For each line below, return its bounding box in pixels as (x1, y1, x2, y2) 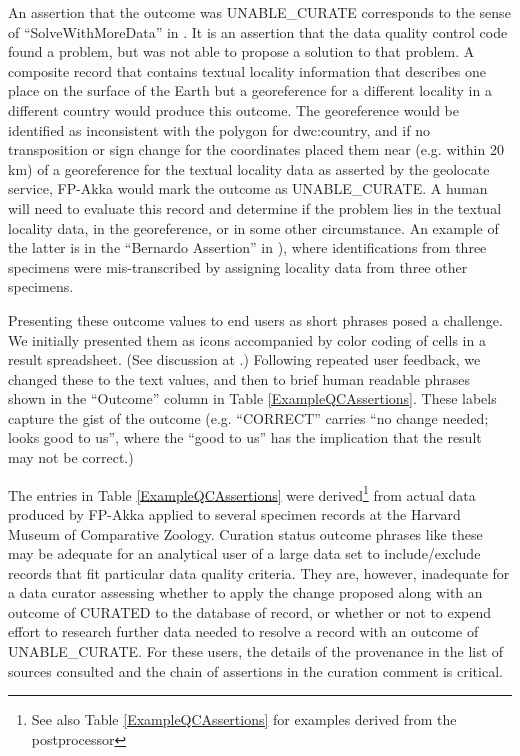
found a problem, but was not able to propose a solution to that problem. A (8, 41, 475, 62)
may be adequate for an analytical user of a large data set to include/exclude (8, 543, 481, 564)
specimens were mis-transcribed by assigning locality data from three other (8, 256, 468, 277)
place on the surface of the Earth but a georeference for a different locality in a (8, 80, 492, 101)
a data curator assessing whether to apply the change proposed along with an (8, 582, 483, 603)
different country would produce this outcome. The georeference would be (8, 99, 459, 120)
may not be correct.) (8, 447, 134, 468)
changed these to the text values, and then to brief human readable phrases (8, 368, 471, 389)
